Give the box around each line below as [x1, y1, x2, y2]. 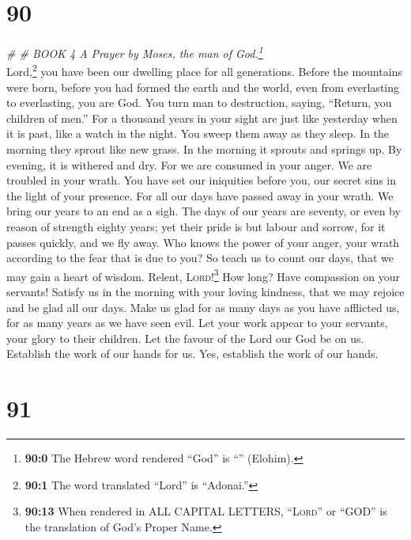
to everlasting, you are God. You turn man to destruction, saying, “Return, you [6, 94, 392, 111]
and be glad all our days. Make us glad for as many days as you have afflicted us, [6, 299, 400, 315]
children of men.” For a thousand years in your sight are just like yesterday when [6, 109, 398, 126]
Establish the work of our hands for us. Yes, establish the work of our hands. [6, 345, 379, 362]
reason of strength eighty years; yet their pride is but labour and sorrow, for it [6, 218, 386, 234]
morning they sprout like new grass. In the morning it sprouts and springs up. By [6, 141, 402, 157]
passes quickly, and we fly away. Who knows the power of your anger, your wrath [6, 234, 400, 250]
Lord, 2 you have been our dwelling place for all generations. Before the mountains [6, 61, 402, 80]
